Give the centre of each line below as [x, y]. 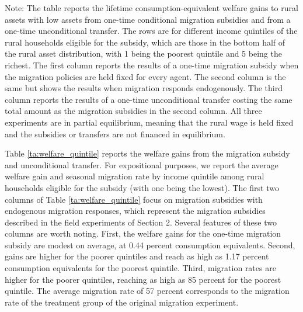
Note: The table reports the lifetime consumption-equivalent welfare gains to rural [151, 8]
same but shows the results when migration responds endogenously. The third [144, 88]
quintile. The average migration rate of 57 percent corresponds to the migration [147, 291]
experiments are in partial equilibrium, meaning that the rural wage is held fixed [149, 122]
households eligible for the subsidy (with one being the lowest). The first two [142, 187]
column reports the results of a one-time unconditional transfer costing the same [149, 99]
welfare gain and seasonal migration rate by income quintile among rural [135, 176]
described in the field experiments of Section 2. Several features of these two [141, 222]
